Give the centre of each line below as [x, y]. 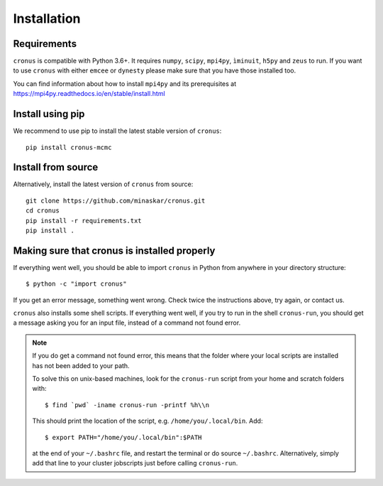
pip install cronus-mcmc [69, 147]
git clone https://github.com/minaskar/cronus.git [116, 200]
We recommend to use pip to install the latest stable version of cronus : [117, 131]
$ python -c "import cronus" [76, 284]
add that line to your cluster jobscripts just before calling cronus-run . [135, 463]
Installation [47, 18]
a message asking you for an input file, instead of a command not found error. [127, 323]
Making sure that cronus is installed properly [114, 250]
